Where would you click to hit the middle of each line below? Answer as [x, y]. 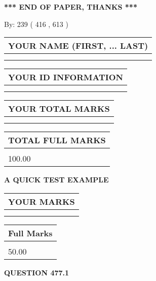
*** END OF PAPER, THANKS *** [71, 7]
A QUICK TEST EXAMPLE [56, 180]
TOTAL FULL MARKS [57, 140]
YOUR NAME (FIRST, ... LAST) [78, 46]
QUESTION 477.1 [37, 272]
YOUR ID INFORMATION [66, 77]
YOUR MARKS [42, 201]
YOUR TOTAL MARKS [59, 109]
